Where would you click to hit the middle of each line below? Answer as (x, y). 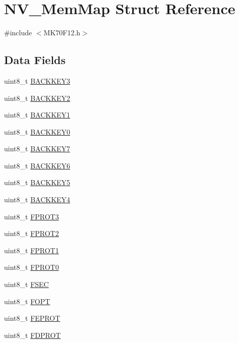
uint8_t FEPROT (32, 318)
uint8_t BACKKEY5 (37, 182)
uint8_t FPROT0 (32, 267)
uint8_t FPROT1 (32, 250)
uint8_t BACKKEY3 (37, 80)
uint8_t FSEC (26, 284)
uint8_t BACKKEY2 (37, 98)
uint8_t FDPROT (33, 335)
